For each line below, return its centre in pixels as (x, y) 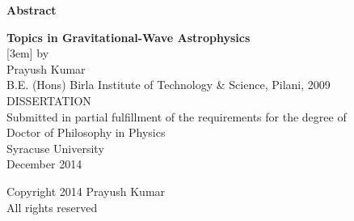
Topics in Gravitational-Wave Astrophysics (129, 37)
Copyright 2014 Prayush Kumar (86, 191)
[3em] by (28, 53)
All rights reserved (52, 207)
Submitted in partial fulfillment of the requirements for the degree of (177, 116)
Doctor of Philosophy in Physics (86, 132)
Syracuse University (55, 148)
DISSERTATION (49, 100)
